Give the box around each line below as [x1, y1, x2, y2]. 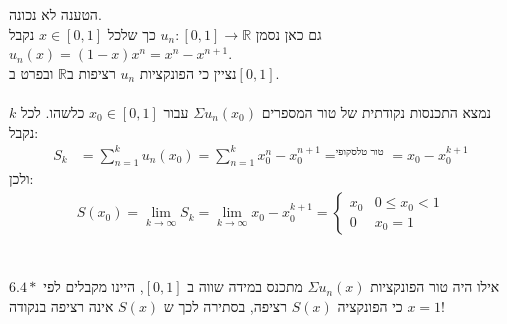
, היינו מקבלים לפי [43, 276, 144, 297]
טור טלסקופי [335, 146, 384, 157]
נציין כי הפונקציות [139, 62, 237, 83]
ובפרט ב [9, 62, 54, 83]
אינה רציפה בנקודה [9, 295, 114, 316]
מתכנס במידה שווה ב [187, 276, 303, 297]
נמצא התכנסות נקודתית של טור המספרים [261, 101, 492, 122]
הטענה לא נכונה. [9, 4, 102, 24]
